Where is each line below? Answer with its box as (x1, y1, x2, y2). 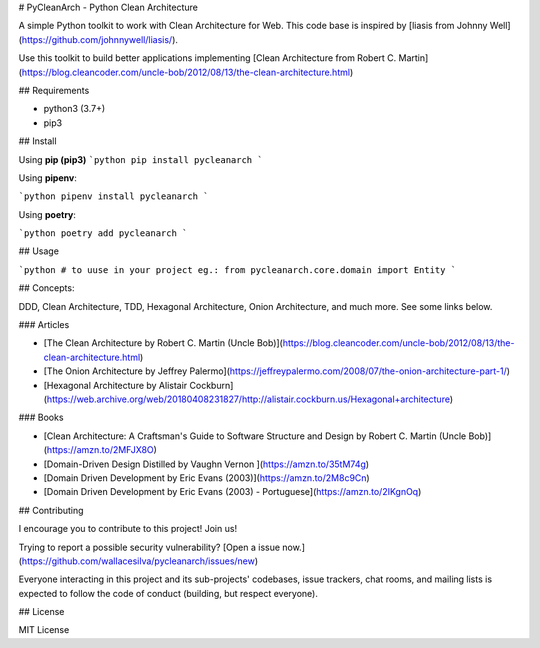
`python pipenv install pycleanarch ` (18, 191, 209, 202)
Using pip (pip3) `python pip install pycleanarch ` (18, 153, 264, 165)
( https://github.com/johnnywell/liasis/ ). (18, 33, 179, 45)
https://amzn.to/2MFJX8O (46, 444, 154, 456)
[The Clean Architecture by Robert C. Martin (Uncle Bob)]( (43, 337, 284, 349)
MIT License (18, 624, 70, 636)
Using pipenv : (18, 171, 77, 184)
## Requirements (18, 84, 90, 96)
